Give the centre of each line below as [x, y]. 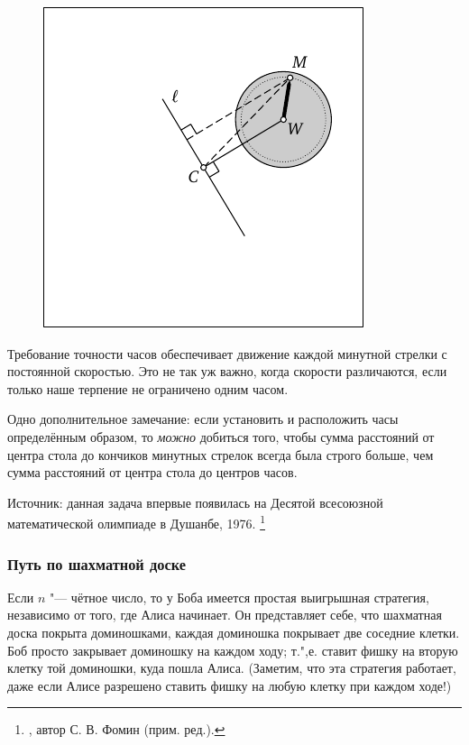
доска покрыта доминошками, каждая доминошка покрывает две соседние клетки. [234, 632]
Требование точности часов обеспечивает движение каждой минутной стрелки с [227, 353]
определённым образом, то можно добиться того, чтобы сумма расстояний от [221, 436]
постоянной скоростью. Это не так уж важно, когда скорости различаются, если [227, 371]
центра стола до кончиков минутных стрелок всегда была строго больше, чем [221, 454]
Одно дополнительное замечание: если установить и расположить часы [203, 419]
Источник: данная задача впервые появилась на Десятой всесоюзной [195, 502]
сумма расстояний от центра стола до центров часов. [152, 472]
